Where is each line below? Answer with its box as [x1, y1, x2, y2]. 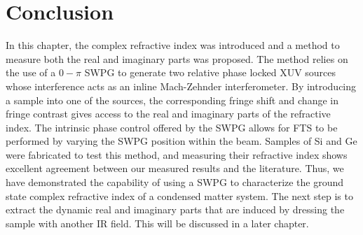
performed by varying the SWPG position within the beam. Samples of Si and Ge [6, 134, 357, 148]
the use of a [6, 65, 56, 80]
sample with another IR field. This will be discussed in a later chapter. [6, 215, 309, 230]
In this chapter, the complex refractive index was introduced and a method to [6, 38, 340, 52]
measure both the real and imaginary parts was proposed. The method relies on [6, 51, 348, 66]
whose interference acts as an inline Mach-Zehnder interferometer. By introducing [6, 78, 357, 93]
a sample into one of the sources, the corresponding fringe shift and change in [6, 92, 338, 107]
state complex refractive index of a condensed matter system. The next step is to [6, 188, 353, 203]
